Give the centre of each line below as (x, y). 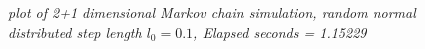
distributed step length (75, 31)
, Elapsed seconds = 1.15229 (280, 31)
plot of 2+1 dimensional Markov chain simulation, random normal (212, 12)
